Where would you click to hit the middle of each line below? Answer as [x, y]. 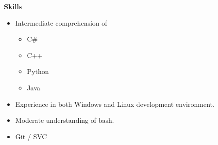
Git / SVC [31, 136]
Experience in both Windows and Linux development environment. [115, 104]
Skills [13, 6]
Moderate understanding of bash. [65, 120]
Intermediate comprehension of [61, 22]
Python [38, 71]
